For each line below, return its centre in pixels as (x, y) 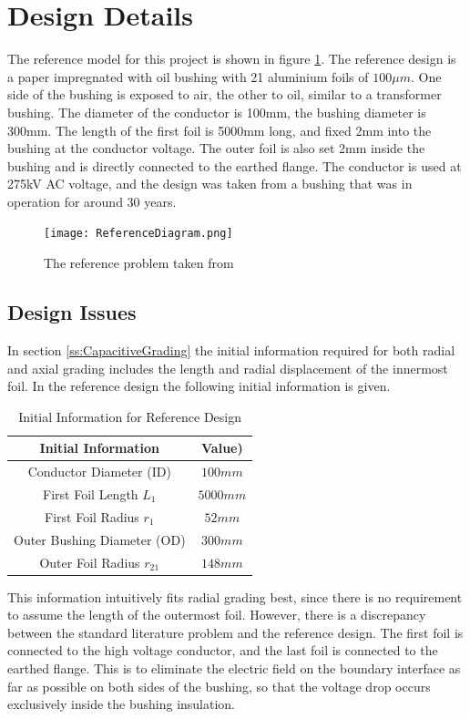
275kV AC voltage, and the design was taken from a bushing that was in (210, 184)
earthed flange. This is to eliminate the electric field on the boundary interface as (234, 668)
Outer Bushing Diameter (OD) (100, 539)
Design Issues (72, 312)
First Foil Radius (92, 516)
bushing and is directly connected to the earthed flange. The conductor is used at (235, 165)
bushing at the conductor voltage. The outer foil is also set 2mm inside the (216, 148)
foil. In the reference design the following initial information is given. (199, 386)
